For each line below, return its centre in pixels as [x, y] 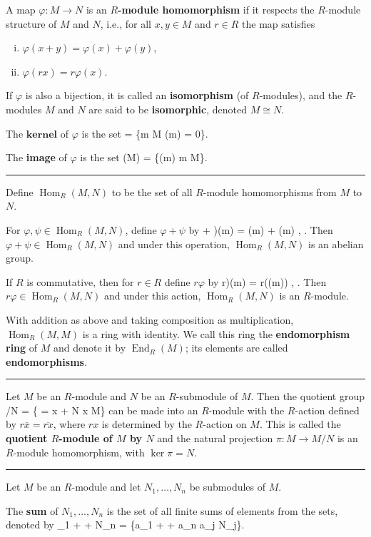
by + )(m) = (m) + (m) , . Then [261, 229]
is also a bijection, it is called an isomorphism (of [137, 95]
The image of [36, 157]
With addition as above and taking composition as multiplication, [150, 319]
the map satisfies [279, 23]
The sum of [32, 510]
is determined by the [147, 424]
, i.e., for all [126, 23]
